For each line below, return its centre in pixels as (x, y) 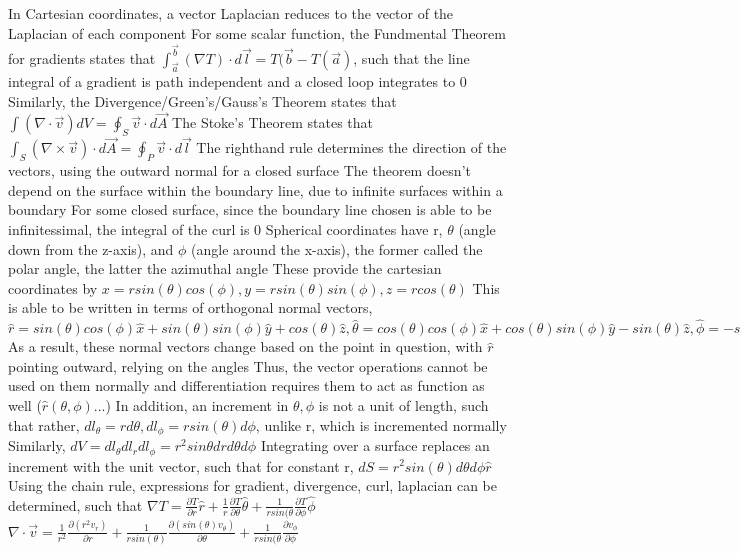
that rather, (44, 424)
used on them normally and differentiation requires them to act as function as (246, 385)
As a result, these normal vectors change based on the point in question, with (245, 346)
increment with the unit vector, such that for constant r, (181, 465)
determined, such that (75, 504)
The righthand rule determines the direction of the (351, 147)
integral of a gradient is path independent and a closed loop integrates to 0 (237, 81)
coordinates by (53, 287)
